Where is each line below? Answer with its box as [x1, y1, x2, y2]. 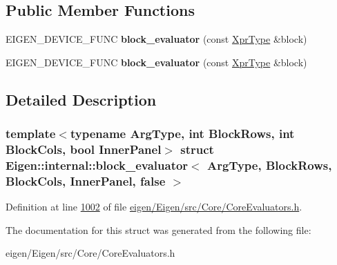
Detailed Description [6, 88, 157, 110]
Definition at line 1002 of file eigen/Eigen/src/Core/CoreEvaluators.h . [6, 199, 302, 214]
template [6, 125, 56, 142]
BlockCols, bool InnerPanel [6, 141, 162, 158]
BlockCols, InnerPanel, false [6, 172, 166, 189]
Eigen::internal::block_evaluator [6, 156, 189, 173]
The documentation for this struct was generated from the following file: [6, 222, 311, 237]
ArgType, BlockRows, [207, 156, 332, 173]
